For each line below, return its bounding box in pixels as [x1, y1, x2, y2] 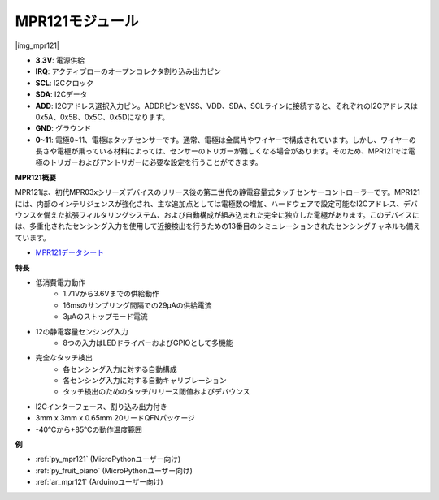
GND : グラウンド [35, 123, 92, 133]
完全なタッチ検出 [35, 353, 93, 363]
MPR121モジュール [15, 12, 139, 30]
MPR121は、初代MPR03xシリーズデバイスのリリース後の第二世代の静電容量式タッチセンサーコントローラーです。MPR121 [15, 187, 420, 197]
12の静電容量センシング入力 [35, 326, 129, 336]
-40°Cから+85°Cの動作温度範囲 [35, 425, 142, 434]
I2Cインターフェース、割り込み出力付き [35, 402, 167, 412]
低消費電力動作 [35, 277, 85, 287]
